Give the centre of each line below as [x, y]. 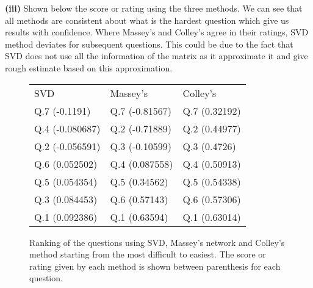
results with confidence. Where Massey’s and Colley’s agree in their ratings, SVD [157, 32]
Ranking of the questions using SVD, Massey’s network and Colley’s [157, 242]
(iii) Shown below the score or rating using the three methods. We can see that [154, 8]
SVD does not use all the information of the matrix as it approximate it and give [156, 56]
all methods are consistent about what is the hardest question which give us [147, 20]
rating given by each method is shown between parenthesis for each [155, 266]
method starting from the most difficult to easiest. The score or [148, 254]
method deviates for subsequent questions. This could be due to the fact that [149, 44]
